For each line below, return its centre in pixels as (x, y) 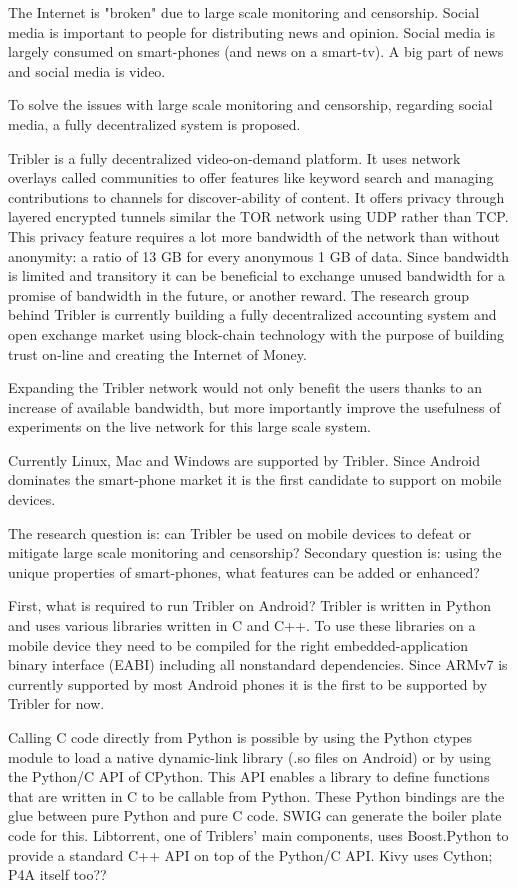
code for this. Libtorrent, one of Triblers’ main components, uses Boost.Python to (258, 834)
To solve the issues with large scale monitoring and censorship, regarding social (250, 104)
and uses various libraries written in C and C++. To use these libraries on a (242, 625)
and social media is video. (87, 70)
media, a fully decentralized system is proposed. (154, 123)
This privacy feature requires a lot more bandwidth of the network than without (254, 235)
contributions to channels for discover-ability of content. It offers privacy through (256, 196)
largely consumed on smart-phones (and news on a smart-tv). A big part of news (256, 51)
